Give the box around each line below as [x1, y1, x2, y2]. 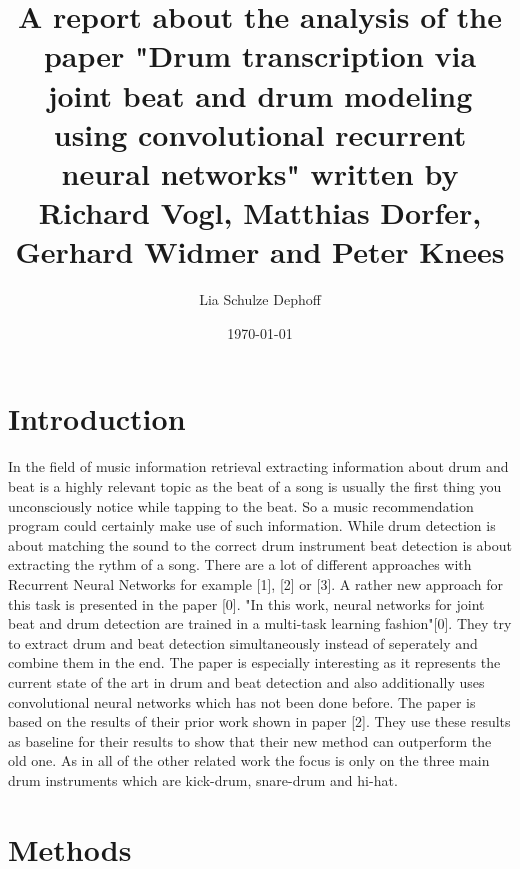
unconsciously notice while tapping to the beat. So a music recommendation [8, 495, 474, 516]
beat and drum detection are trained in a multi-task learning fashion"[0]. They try [8, 613, 512, 634]
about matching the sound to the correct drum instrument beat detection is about [8, 534, 513, 555]
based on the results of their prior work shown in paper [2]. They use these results [8, 711, 511, 732]
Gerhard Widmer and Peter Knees [15, 231, 505, 272]
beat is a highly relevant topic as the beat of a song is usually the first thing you [8, 475, 502, 496]
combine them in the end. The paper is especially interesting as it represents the [8, 652, 501, 673]
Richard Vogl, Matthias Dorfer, [38, 192, 482, 233]
